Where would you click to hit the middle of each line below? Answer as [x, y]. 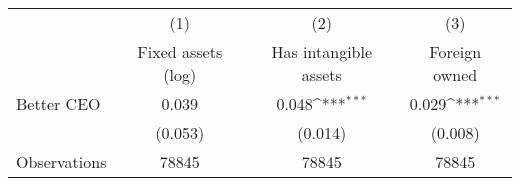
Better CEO [58, 103]
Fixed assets [180, 51]
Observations [61, 161]
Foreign [455, 51]
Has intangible [322, 51]
